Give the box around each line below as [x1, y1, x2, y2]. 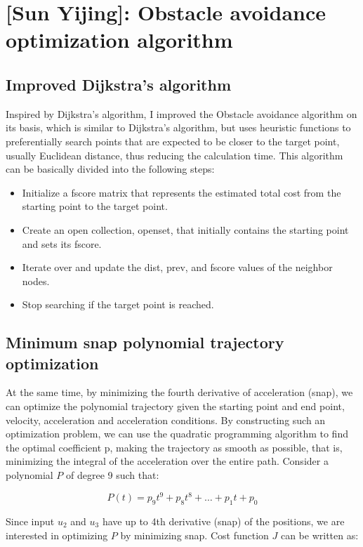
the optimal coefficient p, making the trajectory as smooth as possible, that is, [6, 440, 343, 454]
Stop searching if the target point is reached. [22, 297, 214, 312]
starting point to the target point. [22, 199, 168, 213]
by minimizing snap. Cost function [120, 527, 269, 542]
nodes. [22, 273, 50, 288]
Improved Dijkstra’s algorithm [6, 73, 232, 95]
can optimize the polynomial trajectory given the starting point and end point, [6, 399, 345, 414]
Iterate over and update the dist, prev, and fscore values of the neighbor [22, 260, 333, 275]
